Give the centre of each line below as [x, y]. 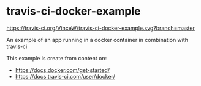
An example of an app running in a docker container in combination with [97, 40]
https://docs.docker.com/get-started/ [63, 70]
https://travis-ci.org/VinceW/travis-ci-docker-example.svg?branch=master [100, 28]
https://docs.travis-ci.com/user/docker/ [65, 76]
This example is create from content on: [57, 58]
